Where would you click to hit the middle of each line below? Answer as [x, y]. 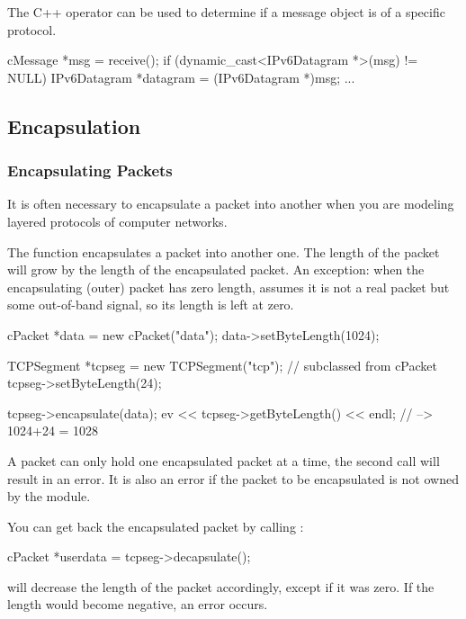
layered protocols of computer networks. [117, 221]
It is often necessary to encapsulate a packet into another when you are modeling [231, 204]
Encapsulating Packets [90, 170]
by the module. [49, 496]
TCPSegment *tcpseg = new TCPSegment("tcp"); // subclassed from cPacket [223, 365]
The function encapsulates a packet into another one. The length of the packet [224, 251]
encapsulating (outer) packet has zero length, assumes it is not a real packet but [229, 287]
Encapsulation [74, 126]
